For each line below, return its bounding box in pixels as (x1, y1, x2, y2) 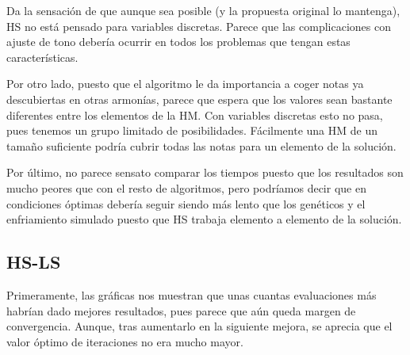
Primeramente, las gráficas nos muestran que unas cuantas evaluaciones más (6, 286, 377, 303)
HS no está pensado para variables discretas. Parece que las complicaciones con (6, 17, 391, 34)
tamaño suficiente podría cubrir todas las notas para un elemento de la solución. (6, 137, 397, 154)
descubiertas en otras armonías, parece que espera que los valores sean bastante (6, 90, 393, 107)
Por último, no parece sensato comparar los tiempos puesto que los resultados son (6, 164, 404, 181)
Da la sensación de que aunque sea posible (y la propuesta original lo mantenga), (6, 2, 400, 18)
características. (6, 48, 79, 65)
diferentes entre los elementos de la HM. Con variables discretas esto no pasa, (6, 106, 383, 123)
